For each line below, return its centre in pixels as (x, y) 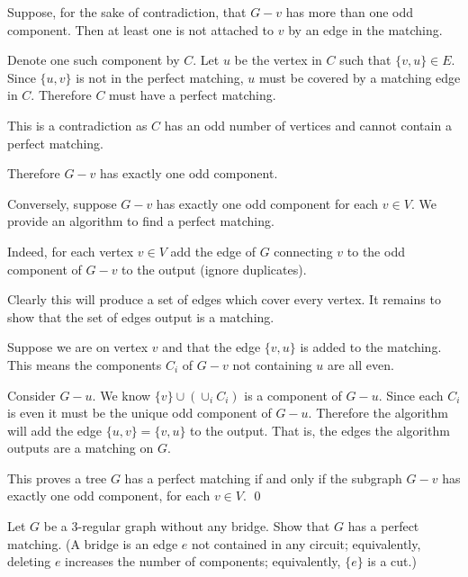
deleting (29, 561)
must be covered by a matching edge (360, 77)
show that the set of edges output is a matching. (141, 316)
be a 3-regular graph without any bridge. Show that (187, 526)
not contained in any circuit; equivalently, (306, 543)
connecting (303, 251)
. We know (121, 395)
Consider (31, 395)
